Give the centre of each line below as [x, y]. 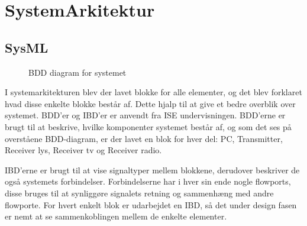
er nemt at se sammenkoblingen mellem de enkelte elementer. [116, 216]
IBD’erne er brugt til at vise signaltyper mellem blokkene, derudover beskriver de [152, 169]
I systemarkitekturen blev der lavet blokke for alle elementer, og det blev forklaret [153, 92]
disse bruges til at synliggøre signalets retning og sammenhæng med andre [139, 193]
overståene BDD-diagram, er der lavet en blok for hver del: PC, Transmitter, [144, 138]
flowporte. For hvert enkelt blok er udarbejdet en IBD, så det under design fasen [151, 204]
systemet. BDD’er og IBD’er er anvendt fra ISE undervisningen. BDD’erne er [145, 115]
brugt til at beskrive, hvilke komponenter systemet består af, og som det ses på [148, 126]
